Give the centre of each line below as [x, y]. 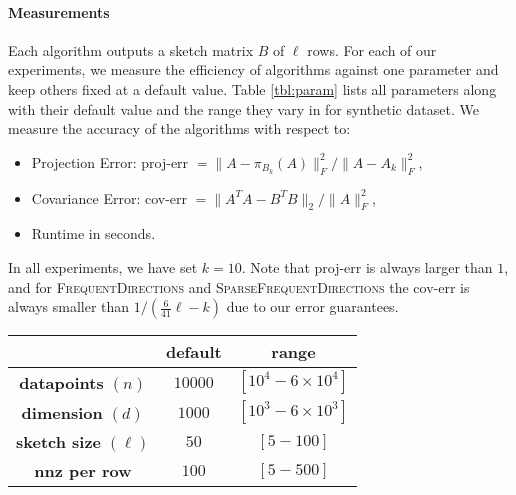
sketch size [59, 442]
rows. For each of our [372, 49]
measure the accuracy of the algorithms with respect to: [179, 128]
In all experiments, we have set [103, 266]
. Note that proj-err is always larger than [367, 266]
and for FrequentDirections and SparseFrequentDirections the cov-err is [239, 286]
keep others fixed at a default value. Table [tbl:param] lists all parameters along [252, 88]
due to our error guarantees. [312, 306]
